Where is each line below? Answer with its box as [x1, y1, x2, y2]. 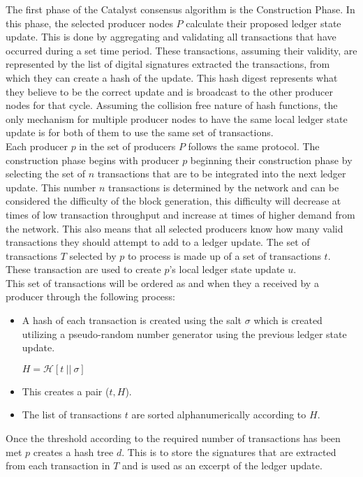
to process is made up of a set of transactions [127, 248, 321, 263]
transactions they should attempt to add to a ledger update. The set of [6, 235, 310, 249]
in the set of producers [79, 138, 176, 153]
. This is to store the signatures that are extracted [121, 444, 336, 459]
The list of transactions [22, 407, 122, 422]
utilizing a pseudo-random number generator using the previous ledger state [22, 326, 347, 341]
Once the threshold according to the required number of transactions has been [6, 431, 341, 446]
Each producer [6, 138, 68, 153]
